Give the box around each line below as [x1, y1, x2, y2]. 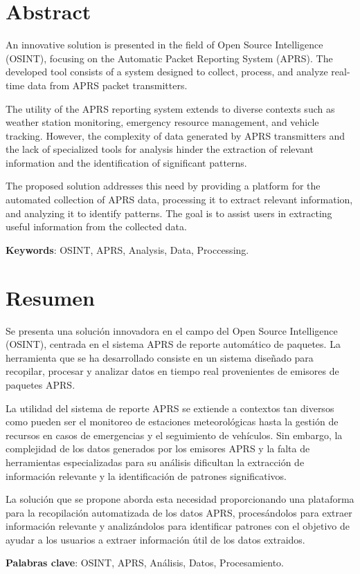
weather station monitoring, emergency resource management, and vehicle [6, 115, 319, 129]
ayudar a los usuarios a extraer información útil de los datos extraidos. [6, 532, 305, 546]
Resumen [6, 283, 95, 311]
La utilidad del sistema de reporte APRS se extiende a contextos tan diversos [6, 400, 334, 415]
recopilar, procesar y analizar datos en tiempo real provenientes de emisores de [6, 364, 339, 378]
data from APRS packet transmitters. [27, 77, 188, 92]
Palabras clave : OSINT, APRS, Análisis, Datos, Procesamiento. [6, 555, 284, 570]
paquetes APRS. [6, 377, 75, 391]
